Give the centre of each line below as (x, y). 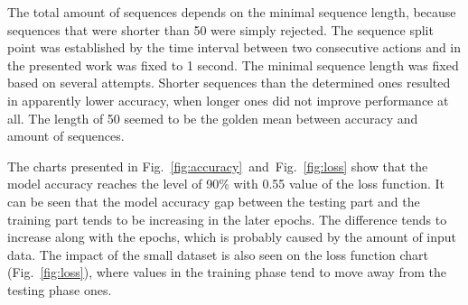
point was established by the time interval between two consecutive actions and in (234, 47)
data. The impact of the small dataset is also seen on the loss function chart (218, 254)
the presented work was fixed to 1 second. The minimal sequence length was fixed (233, 65)
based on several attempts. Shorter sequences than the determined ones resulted (229, 83)
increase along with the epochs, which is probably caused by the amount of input (232, 237)
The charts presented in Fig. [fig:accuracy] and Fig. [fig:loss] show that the (218, 166)
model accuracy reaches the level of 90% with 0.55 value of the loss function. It (226, 184)
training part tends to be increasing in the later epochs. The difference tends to (227, 219)
